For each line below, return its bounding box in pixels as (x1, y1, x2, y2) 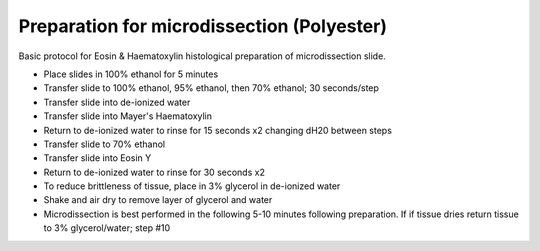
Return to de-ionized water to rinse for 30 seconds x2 (43, 166, 265, 178)
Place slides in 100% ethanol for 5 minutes (43, 68, 219, 80)
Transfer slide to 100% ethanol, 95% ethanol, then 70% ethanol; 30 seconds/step (43, 82, 380, 94)
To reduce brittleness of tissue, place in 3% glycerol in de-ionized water (43, 180, 341, 192)
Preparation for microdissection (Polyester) (18, 15, 387, 37)
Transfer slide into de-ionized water (43, 96, 191, 108)
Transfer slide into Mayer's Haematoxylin (43, 110, 213, 122)
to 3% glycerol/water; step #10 (43, 222, 171, 234)
